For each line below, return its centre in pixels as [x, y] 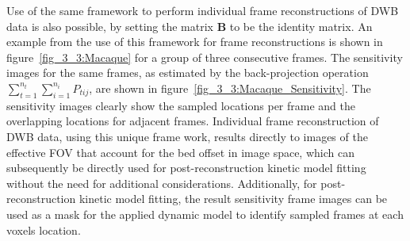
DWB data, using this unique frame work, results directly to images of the [187, 136]
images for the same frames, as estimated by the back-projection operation [188, 73]
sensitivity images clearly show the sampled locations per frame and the [181, 105]
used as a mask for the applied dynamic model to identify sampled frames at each [205, 214]
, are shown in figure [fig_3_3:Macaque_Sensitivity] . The [230, 88]
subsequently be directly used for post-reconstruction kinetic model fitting [186, 168]
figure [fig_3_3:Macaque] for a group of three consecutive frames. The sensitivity [205, 57]
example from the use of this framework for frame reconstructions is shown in [195, 42]
